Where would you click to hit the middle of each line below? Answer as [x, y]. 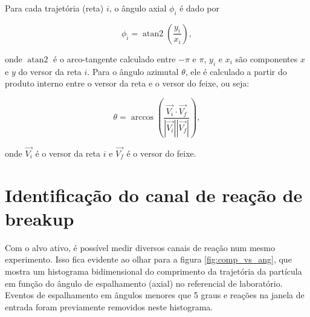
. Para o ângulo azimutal [133, 71]
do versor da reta [50, 71]
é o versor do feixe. [161, 153]
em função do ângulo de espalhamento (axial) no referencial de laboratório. [144, 283]
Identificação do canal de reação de [154, 194]
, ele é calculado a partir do [236, 71]
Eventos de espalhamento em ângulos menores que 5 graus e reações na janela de [155, 295]
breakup [40, 218]
